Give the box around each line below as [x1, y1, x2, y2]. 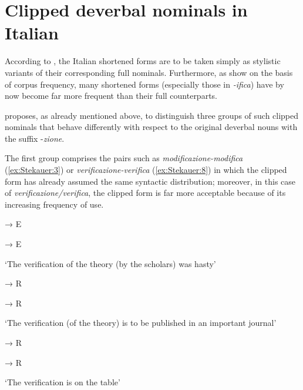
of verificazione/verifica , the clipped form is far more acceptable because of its [5, 186, 286, 199]
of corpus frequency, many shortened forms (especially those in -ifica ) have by [5, 78, 284, 90]
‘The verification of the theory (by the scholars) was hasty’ [5, 257, 216, 269]
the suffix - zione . [5, 132, 65, 144]
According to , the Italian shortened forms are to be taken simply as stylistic [5, 55, 281, 67]
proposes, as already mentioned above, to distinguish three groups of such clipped [5, 109, 299, 121]
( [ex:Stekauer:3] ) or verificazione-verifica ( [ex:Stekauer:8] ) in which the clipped [5, 164, 287, 176]
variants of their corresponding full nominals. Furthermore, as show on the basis [5, 66, 293, 78]
